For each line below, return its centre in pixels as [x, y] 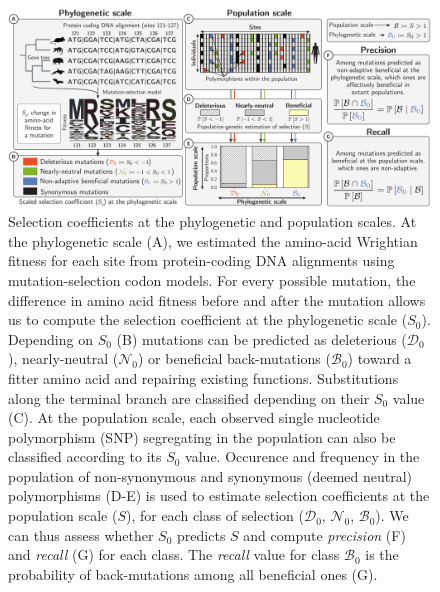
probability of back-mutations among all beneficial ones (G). [193, 573]
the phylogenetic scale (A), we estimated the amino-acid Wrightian [213, 240]
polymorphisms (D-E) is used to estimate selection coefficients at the [219, 495]
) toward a [379, 358]
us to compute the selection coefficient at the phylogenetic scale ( [208, 319]
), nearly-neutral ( [63, 358]
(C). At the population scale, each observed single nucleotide [194, 417]
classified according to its [85, 456]
